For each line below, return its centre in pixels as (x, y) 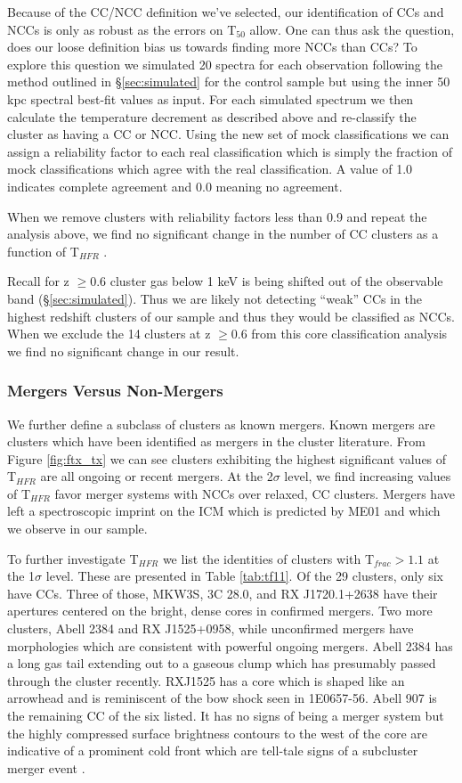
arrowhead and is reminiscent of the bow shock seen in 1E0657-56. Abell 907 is (222, 698)
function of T (43, 251)
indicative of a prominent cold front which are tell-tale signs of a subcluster (213, 750)
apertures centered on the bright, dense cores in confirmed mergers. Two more (220, 611)
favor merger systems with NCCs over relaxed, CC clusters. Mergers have (255, 493)
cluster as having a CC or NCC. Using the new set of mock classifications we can (228, 134)
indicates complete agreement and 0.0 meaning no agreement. (175, 186)
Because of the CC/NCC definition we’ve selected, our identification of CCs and (226, 12)
